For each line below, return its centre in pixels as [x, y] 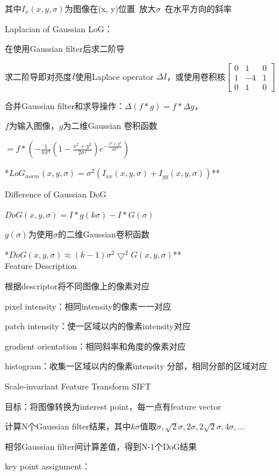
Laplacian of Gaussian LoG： [59, 28]
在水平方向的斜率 [198, 8]
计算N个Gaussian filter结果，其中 [68, 426]
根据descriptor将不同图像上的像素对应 [77, 286]
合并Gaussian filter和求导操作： [65, 105]
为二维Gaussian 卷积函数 [110, 126]
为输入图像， [34, 126]
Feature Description [41, 266]
